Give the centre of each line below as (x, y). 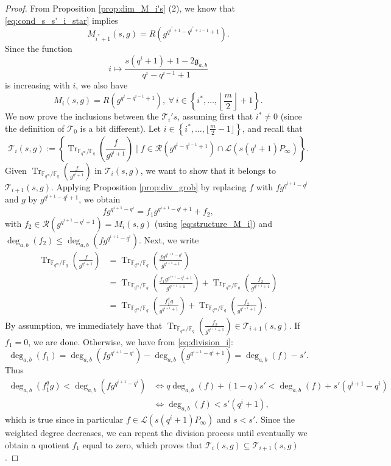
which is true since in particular (64, 419)
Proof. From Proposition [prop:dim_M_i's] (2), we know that (120, 8)
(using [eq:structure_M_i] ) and (213, 223)
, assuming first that (215, 116)
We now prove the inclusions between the (82, 116)
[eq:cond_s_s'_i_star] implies (62, 20)
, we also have (102, 85)
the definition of (35, 128)
